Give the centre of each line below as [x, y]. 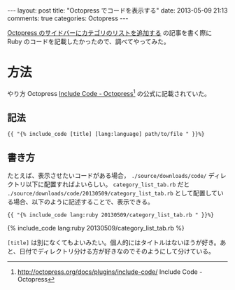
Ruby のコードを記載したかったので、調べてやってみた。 [88, 41]
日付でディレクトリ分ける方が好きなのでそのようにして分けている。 [117, 251]
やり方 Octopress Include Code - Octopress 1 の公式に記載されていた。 [109, 92]
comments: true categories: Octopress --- [68, 18]
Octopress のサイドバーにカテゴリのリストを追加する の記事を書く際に [109, 33]
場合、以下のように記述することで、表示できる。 [83, 202]
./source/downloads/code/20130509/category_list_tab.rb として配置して [113, 193]
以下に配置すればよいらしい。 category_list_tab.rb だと [108, 184]
